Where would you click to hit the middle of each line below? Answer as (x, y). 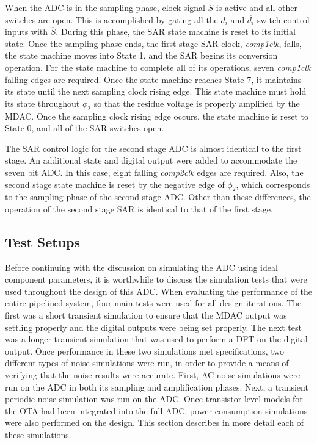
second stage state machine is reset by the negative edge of (115, 184)
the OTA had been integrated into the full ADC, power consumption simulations (156, 410)
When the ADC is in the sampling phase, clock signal (105, 7)
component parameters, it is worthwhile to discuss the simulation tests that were (156, 279)
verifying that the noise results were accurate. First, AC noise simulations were (153, 375)
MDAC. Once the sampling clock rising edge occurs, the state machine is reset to (157, 116)
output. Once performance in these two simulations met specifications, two (144, 351)
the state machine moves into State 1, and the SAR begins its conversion (141, 55)
